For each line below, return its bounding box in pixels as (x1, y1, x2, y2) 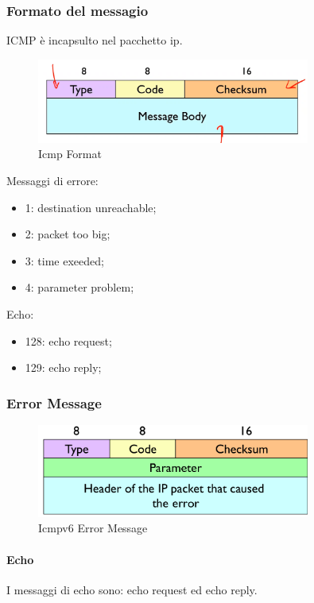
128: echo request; (25, 332, 112, 349)
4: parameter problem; (25, 279, 134, 296)
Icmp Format (38, 145, 102, 162)
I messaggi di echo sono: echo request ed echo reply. (6, 581, 258, 597)
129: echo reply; (25, 359, 102, 376)
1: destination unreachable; (25, 199, 157, 215)
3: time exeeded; (25, 252, 104, 269)
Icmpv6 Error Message (38, 520, 148, 536)
